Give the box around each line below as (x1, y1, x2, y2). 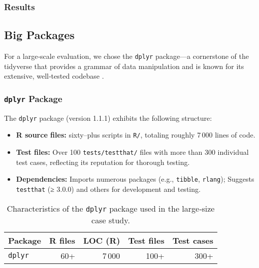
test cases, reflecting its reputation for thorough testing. (16, 156, 190, 167)
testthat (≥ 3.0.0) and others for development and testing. (16, 183, 201, 194)
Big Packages (4, 27, 75, 43)
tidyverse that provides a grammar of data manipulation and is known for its (4, 60, 244, 71)
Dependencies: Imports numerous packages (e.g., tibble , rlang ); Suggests (16, 174, 254, 184)
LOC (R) (83, 234, 120, 246)
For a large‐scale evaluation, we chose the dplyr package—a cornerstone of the (4, 51, 249, 61)
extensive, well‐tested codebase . (4, 71, 104, 81)
